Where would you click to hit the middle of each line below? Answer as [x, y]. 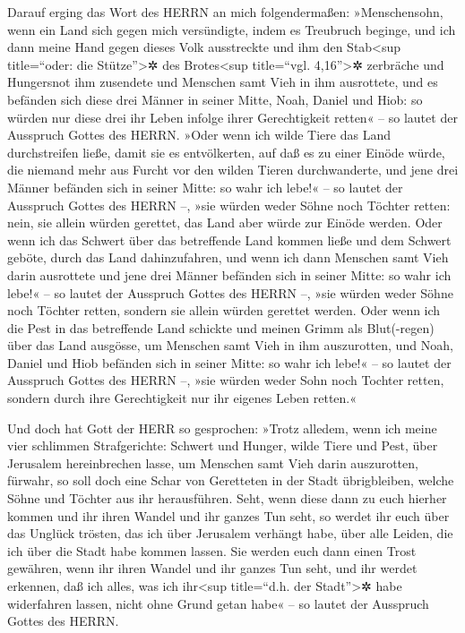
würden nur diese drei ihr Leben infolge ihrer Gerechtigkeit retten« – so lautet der [232, 117]
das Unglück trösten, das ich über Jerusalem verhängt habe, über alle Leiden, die [230, 533]
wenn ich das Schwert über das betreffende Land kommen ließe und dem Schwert [229, 240]
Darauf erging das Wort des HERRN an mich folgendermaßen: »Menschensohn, [225, 12]
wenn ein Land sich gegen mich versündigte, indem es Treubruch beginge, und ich [232, 29]
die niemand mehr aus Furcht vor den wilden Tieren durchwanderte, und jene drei [233, 170]
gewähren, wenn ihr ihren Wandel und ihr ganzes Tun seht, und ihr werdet [212, 568]
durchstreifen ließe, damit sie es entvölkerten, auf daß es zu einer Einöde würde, [226, 152]
